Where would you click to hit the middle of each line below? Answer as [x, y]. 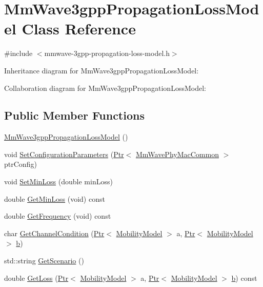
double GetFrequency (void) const [58, 216]
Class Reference [79, 28]
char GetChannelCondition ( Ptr [54, 233]
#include [18, 53]
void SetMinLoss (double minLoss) [58, 181]
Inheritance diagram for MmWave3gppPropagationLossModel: [102, 70]
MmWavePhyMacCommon [177, 154]
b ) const [244, 278]
